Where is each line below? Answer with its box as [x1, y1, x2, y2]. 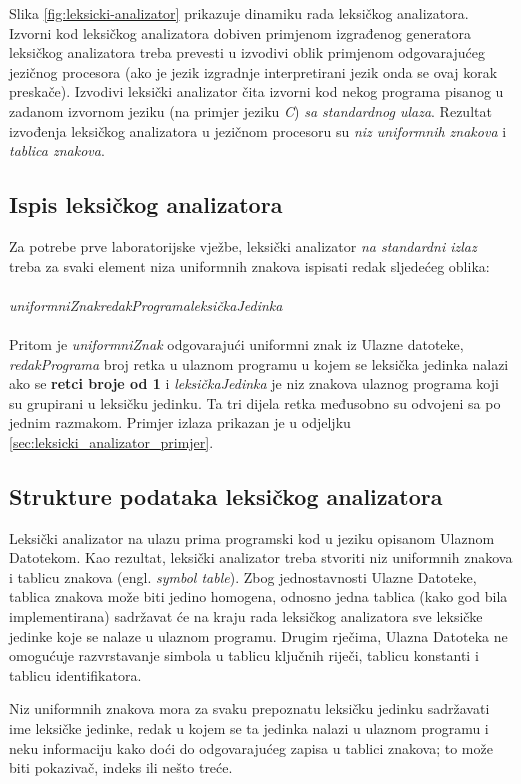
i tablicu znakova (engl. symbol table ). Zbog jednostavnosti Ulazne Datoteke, [9, 566, 477, 587]
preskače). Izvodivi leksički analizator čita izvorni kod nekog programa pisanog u [9, 81, 504, 102]
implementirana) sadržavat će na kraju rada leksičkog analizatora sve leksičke [9, 606, 483, 627]
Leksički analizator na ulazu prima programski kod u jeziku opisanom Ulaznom [9, 527, 495, 548]
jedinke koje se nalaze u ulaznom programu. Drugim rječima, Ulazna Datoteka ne [9, 625, 508, 646]
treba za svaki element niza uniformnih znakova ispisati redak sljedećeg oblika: [9, 255, 490, 276]
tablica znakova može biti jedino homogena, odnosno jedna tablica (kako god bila [9, 586, 508, 607]
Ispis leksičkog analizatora [9, 189, 283, 220]
